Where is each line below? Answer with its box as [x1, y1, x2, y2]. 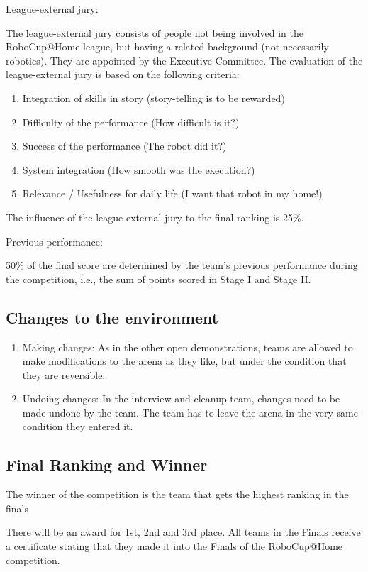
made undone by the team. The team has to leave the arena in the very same [22, 405, 358, 419]
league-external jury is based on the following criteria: [6, 67, 240, 82]
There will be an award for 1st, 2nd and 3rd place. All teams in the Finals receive [6, 524, 361, 539]
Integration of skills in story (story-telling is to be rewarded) [22, 90, 285, 105]
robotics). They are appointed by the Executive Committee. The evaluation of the [6, 53, 363, 67]
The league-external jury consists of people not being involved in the [6, 25, 303, 40]
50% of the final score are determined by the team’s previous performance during [6, 258, 358, 273]
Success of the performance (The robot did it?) [22, 138, 227, 153]
